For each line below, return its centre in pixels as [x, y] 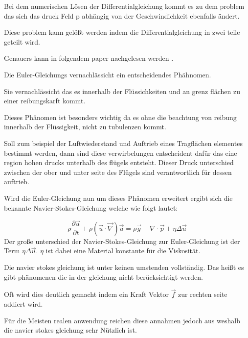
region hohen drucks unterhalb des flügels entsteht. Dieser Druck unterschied [119, 162]
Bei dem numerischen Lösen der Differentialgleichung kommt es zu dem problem [124, 6]
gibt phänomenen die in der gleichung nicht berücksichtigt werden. [103, 277]
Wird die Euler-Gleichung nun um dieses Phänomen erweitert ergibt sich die [118, 198]
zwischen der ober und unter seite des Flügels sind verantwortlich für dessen [118, 172]
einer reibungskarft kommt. [45, 101]
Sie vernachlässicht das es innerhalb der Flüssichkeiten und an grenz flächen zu [122, 91]
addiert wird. [23, 303]
